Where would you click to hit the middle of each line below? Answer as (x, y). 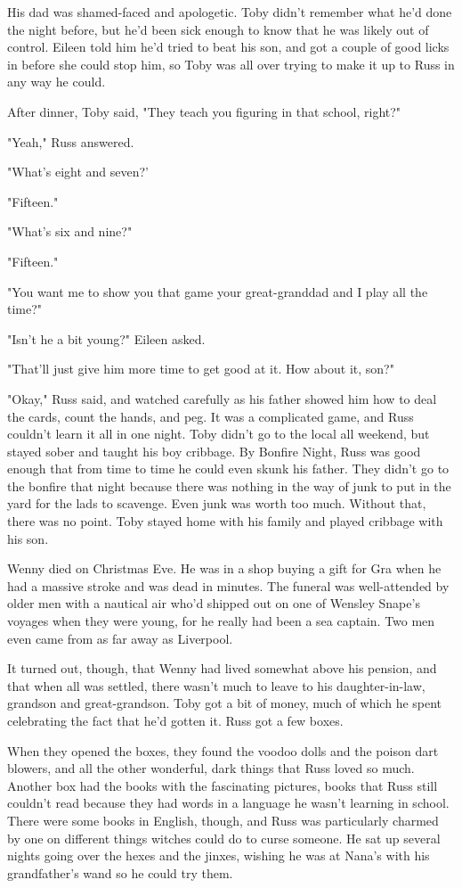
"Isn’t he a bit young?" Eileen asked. (106, 338)
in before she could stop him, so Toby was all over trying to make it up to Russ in (231, 64)
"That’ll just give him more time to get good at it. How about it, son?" (201, 369)
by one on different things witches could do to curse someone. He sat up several (224, 838)
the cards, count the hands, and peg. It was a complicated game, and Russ (211, 416)
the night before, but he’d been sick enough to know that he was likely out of (218, 29)
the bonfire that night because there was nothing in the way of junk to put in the (229, 485)
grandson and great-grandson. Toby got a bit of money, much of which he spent (225, 703)
